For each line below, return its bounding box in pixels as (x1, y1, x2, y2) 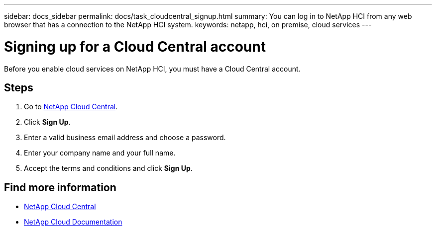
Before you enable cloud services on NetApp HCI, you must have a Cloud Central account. (4, 64, 301, 73)
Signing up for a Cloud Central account (4, 38, 266, 55)
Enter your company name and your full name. (24, 149, 176, 157)
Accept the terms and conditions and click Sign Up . (24, 164, 193, 173)
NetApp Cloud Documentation (24, 218, 122, 227)
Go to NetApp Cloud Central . (24, 102, 118, 111)
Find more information (4, 181, 116, 194)
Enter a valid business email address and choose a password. (24, 133, 226, 142)
